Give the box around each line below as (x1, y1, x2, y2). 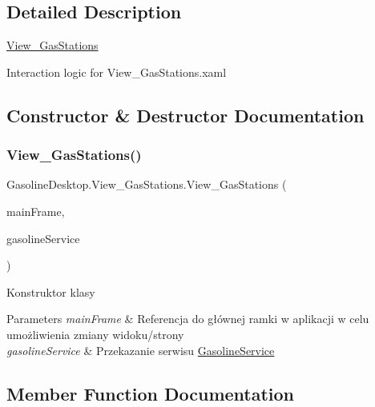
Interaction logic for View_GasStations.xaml (6, 63, 227, 80)
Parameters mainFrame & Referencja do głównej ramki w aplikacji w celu (6, 310, 369, 327)
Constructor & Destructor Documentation (6, 102, 365, 127)
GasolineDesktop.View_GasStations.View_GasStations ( (6, 176, 287, 193)
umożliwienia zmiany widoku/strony (6, 325, 184, 342)
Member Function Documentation (6, 381, 295, 405)
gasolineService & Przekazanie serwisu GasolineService (6, 341, 275, 358)
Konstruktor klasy (6, 283, 95, 300)
